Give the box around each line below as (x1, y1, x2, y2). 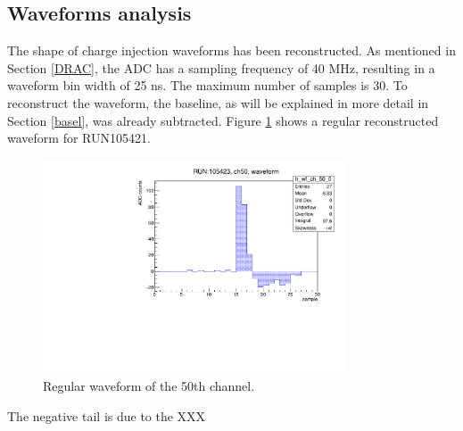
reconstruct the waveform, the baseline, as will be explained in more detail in (7, 93, 429, 112)
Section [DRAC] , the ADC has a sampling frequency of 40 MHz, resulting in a (7, 58, 435, 77)
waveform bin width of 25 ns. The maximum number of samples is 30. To (7, 76, 408, 95)
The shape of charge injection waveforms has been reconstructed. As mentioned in (7, 41, 456, 60)
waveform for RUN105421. (7, 128, 151, 147)
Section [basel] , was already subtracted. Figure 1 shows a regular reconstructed (7, 111, 439, 129)
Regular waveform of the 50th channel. (43, 377, 255, 395)
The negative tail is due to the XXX (7, 406, 206, 425)
